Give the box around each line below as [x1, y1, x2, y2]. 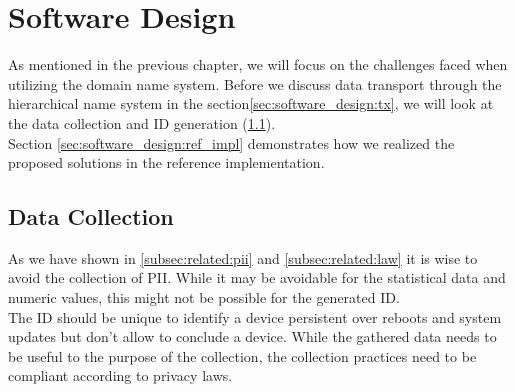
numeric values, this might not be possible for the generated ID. [8, 287, 400, 308]
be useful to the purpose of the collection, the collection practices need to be [8, 345, 477, 366]
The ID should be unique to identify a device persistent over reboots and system [8, 306, 502, 327]
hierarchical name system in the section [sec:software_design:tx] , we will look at [8, 93, 494, 114]
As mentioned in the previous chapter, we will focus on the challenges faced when [8, 54, 508, 75]
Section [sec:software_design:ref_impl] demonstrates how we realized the [8, 132, 455, 153]
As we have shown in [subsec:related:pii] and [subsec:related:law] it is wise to [8, 247, 478, 268]
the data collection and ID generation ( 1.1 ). [8, 112, 276, 133]
